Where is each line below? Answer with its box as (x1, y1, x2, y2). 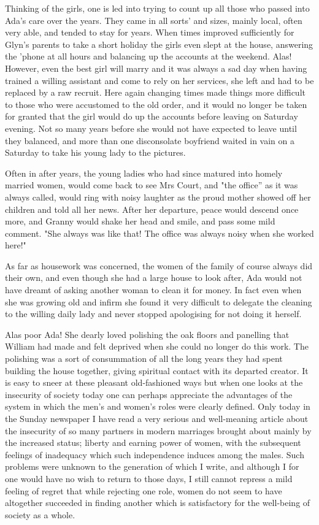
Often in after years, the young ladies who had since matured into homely (5, 166, 283, 179)
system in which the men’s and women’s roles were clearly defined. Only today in (5, 400, 310, 413)
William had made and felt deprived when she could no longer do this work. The (5, 340, 309, 353)
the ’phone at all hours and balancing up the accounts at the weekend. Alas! (5, 50, 292, 63)
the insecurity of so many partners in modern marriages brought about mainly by (5, 424, 312, 437)
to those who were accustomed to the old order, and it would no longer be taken (5, 98, 307, 110)
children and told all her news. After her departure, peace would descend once (5, 202, 299, 215)
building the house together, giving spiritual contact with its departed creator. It (5, 364, 309, 377)
